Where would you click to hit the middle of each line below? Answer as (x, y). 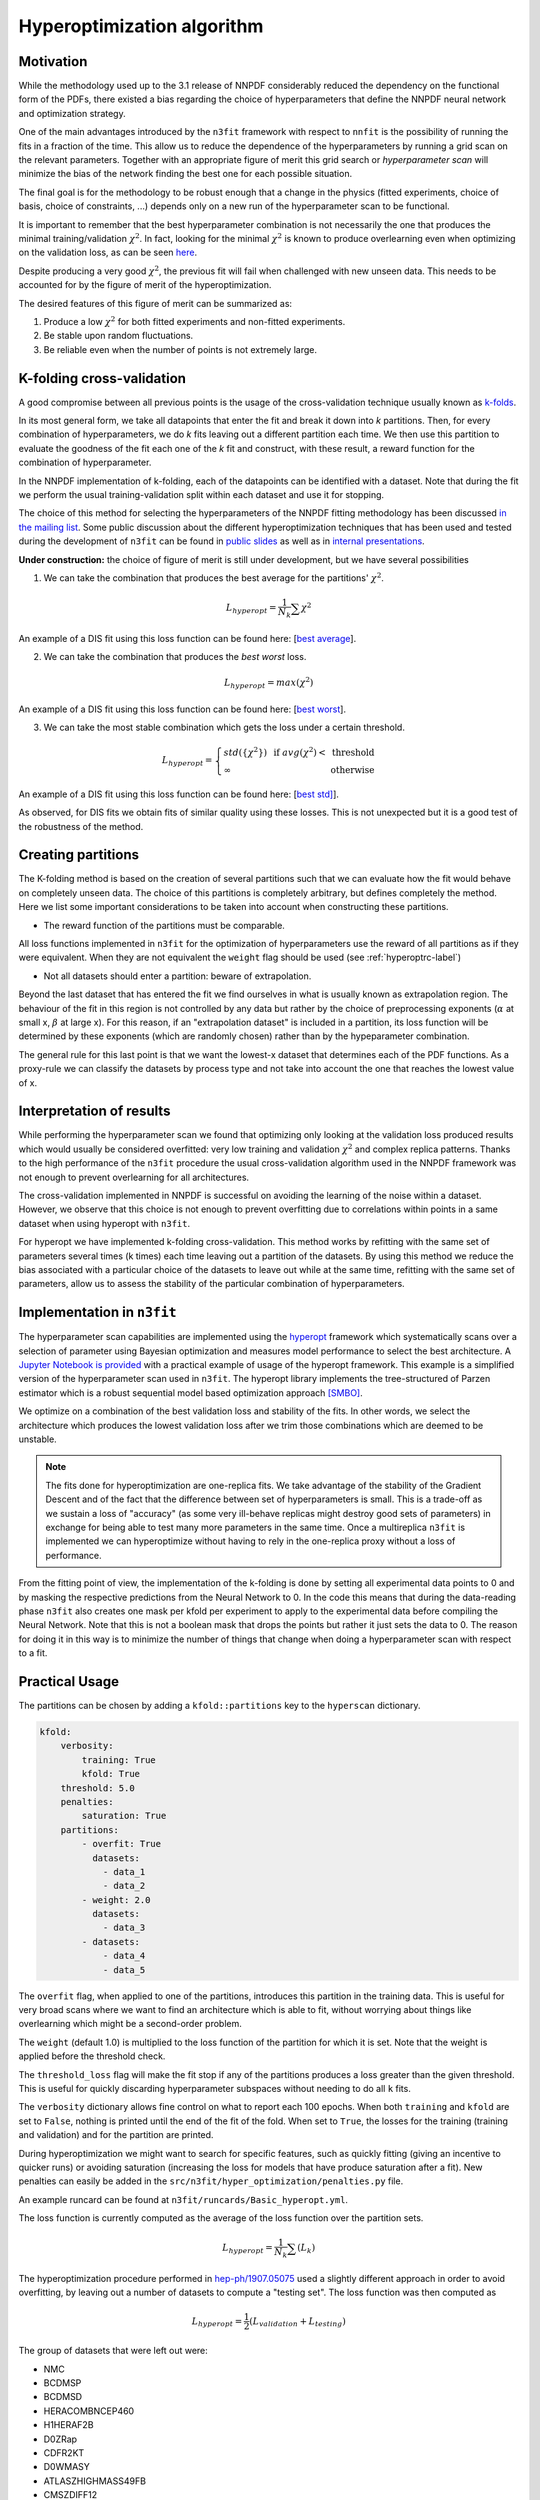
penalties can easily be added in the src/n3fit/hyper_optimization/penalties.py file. (211, 2181)
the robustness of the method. (81, 826)
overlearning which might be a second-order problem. (130, 2024)
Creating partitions (79, 855)
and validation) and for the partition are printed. (116, 2135)
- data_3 (124, 1928)
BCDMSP (62, 2382)
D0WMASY (66, 2467)
